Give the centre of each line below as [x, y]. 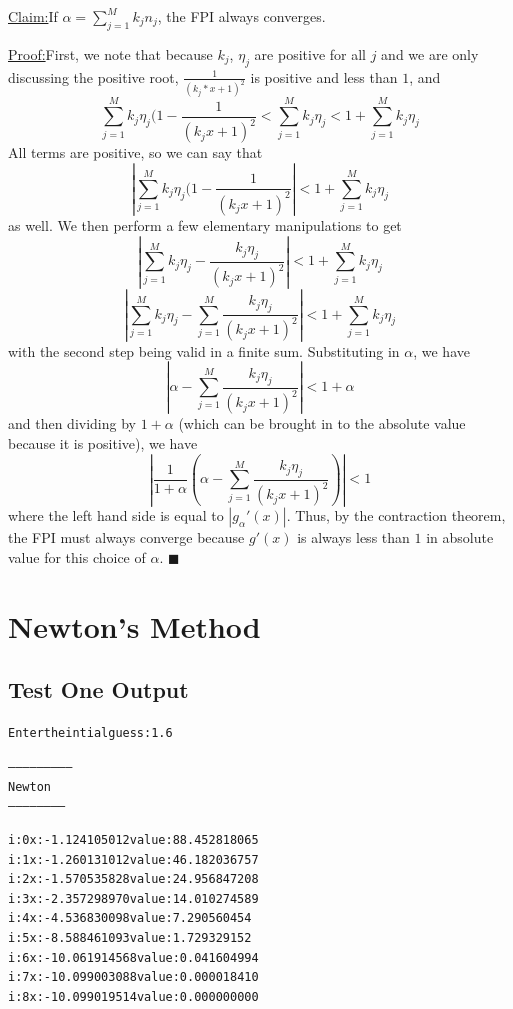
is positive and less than [324, 76]
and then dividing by [72, 423]
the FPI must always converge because [126, 537]
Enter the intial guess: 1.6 [90, 733]
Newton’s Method [134, 625]
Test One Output [98, 689]
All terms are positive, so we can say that [135, 152]
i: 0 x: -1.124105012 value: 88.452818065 [133, 839]
